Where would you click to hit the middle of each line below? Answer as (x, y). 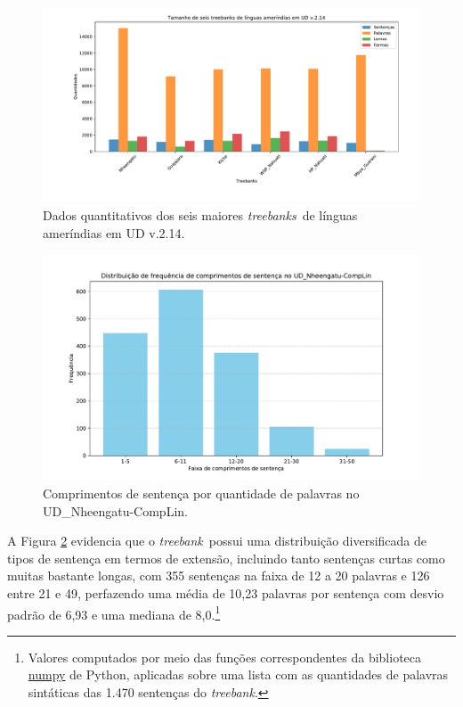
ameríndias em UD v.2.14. (114, 232)
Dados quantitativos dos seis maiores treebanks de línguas (200, 215)
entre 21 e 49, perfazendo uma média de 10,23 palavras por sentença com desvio (226, 593)
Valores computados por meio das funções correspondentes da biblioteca (225, 657)
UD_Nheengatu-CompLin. (115, 510)
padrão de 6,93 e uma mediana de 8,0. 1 (114, 612)
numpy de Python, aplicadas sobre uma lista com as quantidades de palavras (238, 674)
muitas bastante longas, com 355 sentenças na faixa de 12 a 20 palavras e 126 (219, 575)
